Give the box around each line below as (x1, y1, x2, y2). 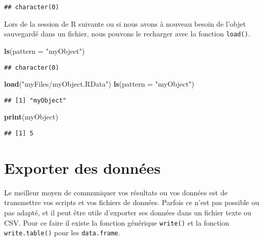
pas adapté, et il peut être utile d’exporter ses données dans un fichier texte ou (4, 207, 252, 217)
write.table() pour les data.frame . (4, 227, 120, 238)
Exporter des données (4, 157, 161, 178)
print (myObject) (4, 111, 58, 122)
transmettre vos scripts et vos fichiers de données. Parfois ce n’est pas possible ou (4, 197, 259, 208)
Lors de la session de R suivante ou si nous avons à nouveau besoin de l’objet (4, 18, 246, 29)
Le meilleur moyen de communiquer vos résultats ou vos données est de (4, 187, 228, 197)
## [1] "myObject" (4, 96, 67, 104)
